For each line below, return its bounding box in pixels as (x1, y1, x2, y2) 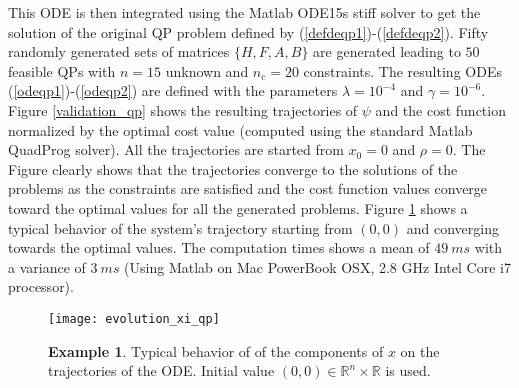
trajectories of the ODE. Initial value (48, 360, 275, 381)
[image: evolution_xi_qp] (48, 311, 220, 326)
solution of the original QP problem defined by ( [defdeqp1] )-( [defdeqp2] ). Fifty (8, 21, 489, 42)
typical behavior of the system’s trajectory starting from (8, 217, 353, 238)
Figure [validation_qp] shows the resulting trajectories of (8, 99, 358, 120)
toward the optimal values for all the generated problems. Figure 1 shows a (8, 197, 468, 218)
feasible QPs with (8, 60, 116, 81)
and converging (406, 217, 499, 238)
